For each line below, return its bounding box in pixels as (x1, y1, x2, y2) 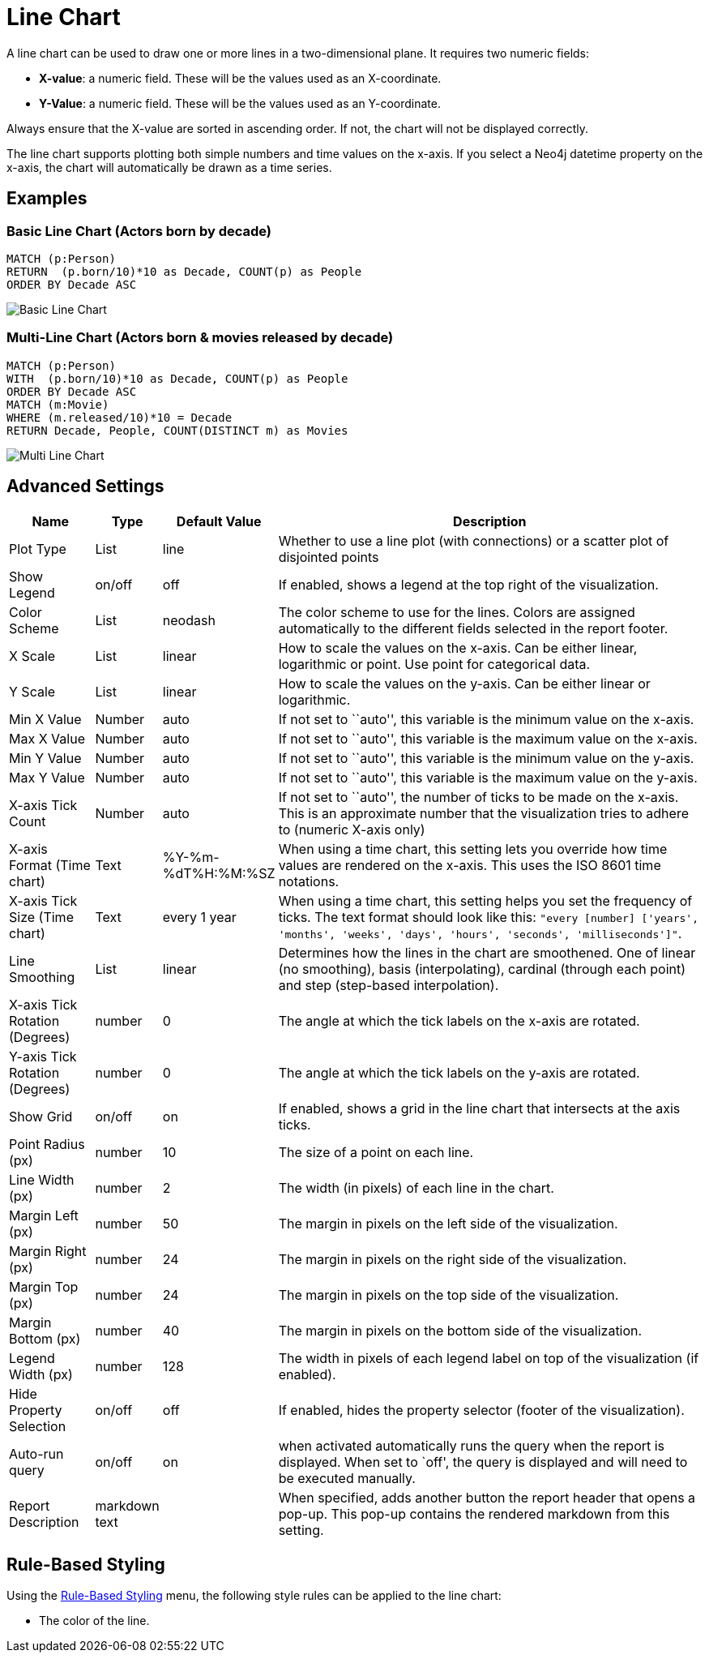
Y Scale (9, 683, 56, 700)
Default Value (176, 512, 262, 529)
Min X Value (9, 710, 82, 727)
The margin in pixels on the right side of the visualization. (278, 1250, 627, 1267)
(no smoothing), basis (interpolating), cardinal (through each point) (278, 960, 686, 977)
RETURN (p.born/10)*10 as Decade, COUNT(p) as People (6, 264, 362, 278)
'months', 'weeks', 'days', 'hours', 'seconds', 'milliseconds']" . (278, 924, 682, 941)
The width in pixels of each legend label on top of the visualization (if (278, 1349, 699, 1366)
